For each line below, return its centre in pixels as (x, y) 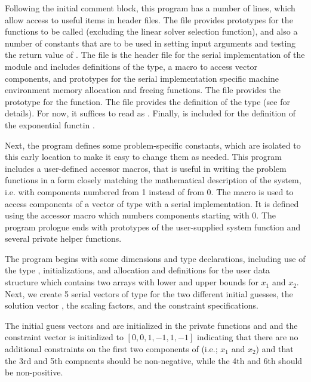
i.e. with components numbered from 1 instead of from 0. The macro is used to (149, 191)
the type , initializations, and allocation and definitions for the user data (138, 270)
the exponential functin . (50, 124)
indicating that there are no (247, 337)
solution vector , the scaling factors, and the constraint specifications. (132, 305)
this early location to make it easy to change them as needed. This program (143, 157)
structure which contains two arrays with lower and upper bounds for (132, 282)
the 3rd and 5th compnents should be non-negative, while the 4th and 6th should (154, 360)
